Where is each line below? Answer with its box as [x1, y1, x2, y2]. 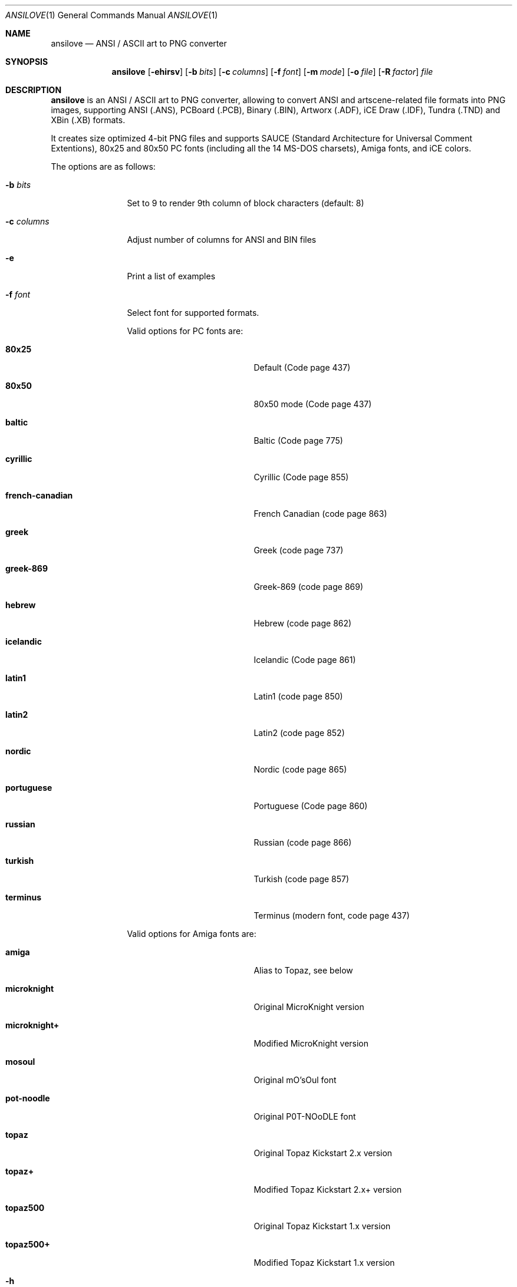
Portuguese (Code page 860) [253, 801, 368, 811]
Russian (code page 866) [253, 837, 352, 847]
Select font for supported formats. [127, 308, 259, 318]
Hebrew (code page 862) [253, 618, 352, 628]
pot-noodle [5, 1093, 50, 1103]
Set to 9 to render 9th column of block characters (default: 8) [127, 198, 364, 208]
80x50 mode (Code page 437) [253, 399, 372, 409]
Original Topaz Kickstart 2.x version [253, 1148, 393, 1158]
